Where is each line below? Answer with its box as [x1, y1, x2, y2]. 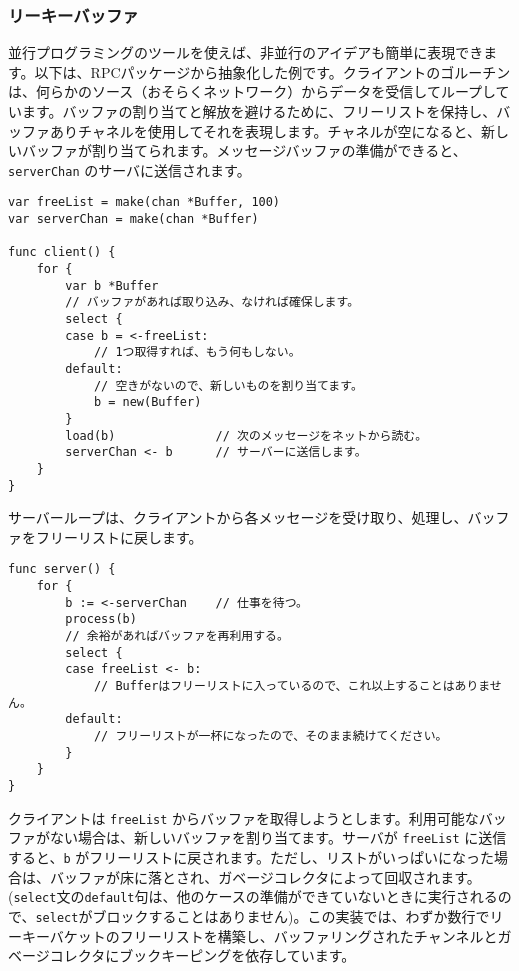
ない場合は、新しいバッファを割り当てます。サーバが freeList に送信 [49, 827, 507, 848]
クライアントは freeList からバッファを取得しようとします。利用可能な [8, 807, 479, 828]
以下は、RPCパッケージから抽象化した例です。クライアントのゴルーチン [34, 61, 511, 82]
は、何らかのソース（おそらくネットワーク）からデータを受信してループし [8, 81, 496, 102]
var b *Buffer [65, 278, 159, 293]
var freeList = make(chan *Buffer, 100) [8, 195, 281, 210]
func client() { [8, 245, 116, 260]
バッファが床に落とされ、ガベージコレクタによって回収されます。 [49, 866, 481, 887]
